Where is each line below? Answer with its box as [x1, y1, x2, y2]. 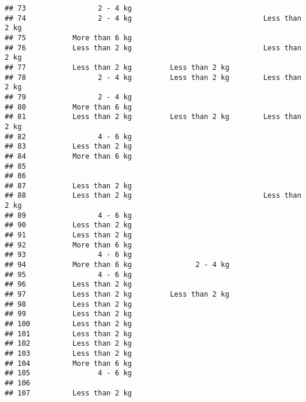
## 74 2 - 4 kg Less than [5, 14, 302, 22]
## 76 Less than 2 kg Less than [5, 43, 302, 52]
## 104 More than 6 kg [5, 359, 132, 368]
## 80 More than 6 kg [5, 102, 132, 111]
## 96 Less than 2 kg [5, 280, 132, 289]
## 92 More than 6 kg [5, 240, 132, 249]
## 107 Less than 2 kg [5, 388, 132, 397]
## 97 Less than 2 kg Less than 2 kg [5, 290, 230, 299]
